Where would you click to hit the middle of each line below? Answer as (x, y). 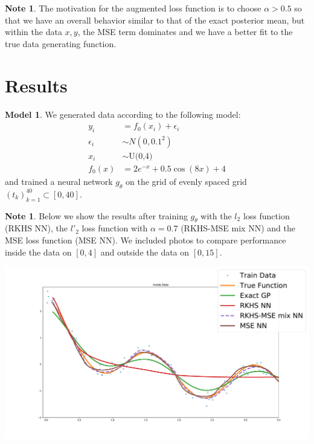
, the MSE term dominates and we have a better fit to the (185, 32)
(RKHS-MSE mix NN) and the (238, 228)
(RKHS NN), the (37, 228)
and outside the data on (145, 252)
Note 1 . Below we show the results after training (96, 215)
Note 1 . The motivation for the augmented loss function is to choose (133, 8)
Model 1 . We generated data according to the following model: (123, 114)
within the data (34, 32)
